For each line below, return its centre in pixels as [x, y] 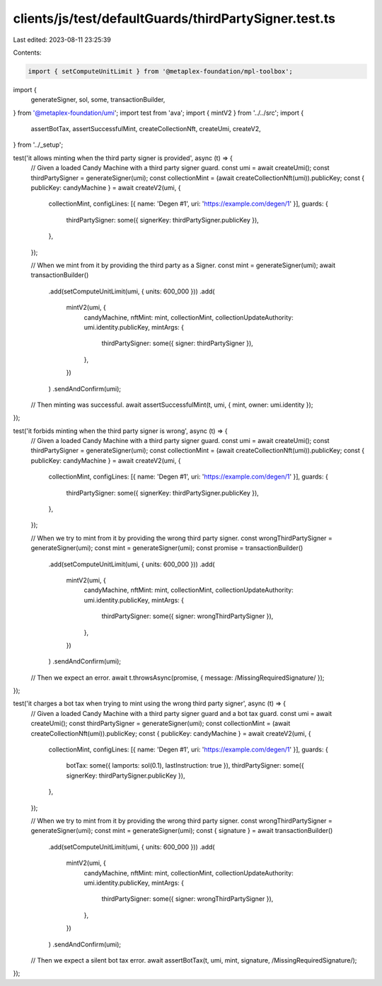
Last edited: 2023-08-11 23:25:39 [62, 40]
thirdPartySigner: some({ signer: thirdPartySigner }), [178, 343]
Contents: [27, 52]
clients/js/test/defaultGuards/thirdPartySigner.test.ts [174, 18]
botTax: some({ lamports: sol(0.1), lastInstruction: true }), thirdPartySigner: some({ [185, 766]
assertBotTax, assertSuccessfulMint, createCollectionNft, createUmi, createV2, [146, 129]
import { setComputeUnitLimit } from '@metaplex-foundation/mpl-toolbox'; [161, 71]
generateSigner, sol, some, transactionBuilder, [98, 100]
